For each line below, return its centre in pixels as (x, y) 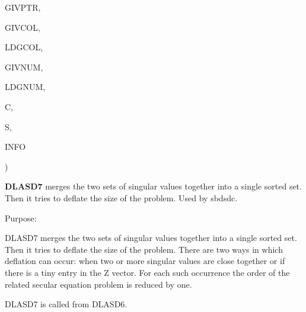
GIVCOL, (23, 27)
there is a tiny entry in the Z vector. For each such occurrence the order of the (147, 272)
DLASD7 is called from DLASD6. (66, 304)
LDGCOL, (24, 47)
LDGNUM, (25, 87)
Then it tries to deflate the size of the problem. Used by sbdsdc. (121, 197)
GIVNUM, (24, 67)
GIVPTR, (23, 7)
